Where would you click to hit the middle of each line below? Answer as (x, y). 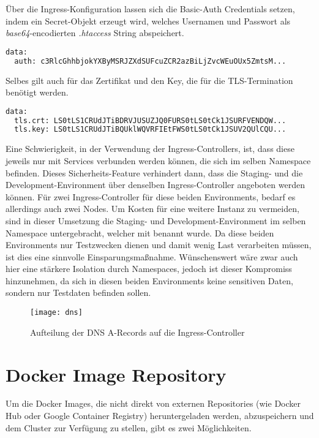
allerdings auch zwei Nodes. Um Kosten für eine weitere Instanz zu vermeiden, (152, 209)
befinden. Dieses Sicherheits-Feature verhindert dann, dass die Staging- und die (154, 172)
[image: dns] (56, 313)
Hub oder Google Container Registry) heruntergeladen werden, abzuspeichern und (160, 416)
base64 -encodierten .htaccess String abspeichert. (95, 33)
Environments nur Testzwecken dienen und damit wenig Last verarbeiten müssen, (159, 245)
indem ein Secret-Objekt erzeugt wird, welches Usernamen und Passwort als (148, 21)
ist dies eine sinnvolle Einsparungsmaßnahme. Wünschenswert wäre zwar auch (152, 256)
